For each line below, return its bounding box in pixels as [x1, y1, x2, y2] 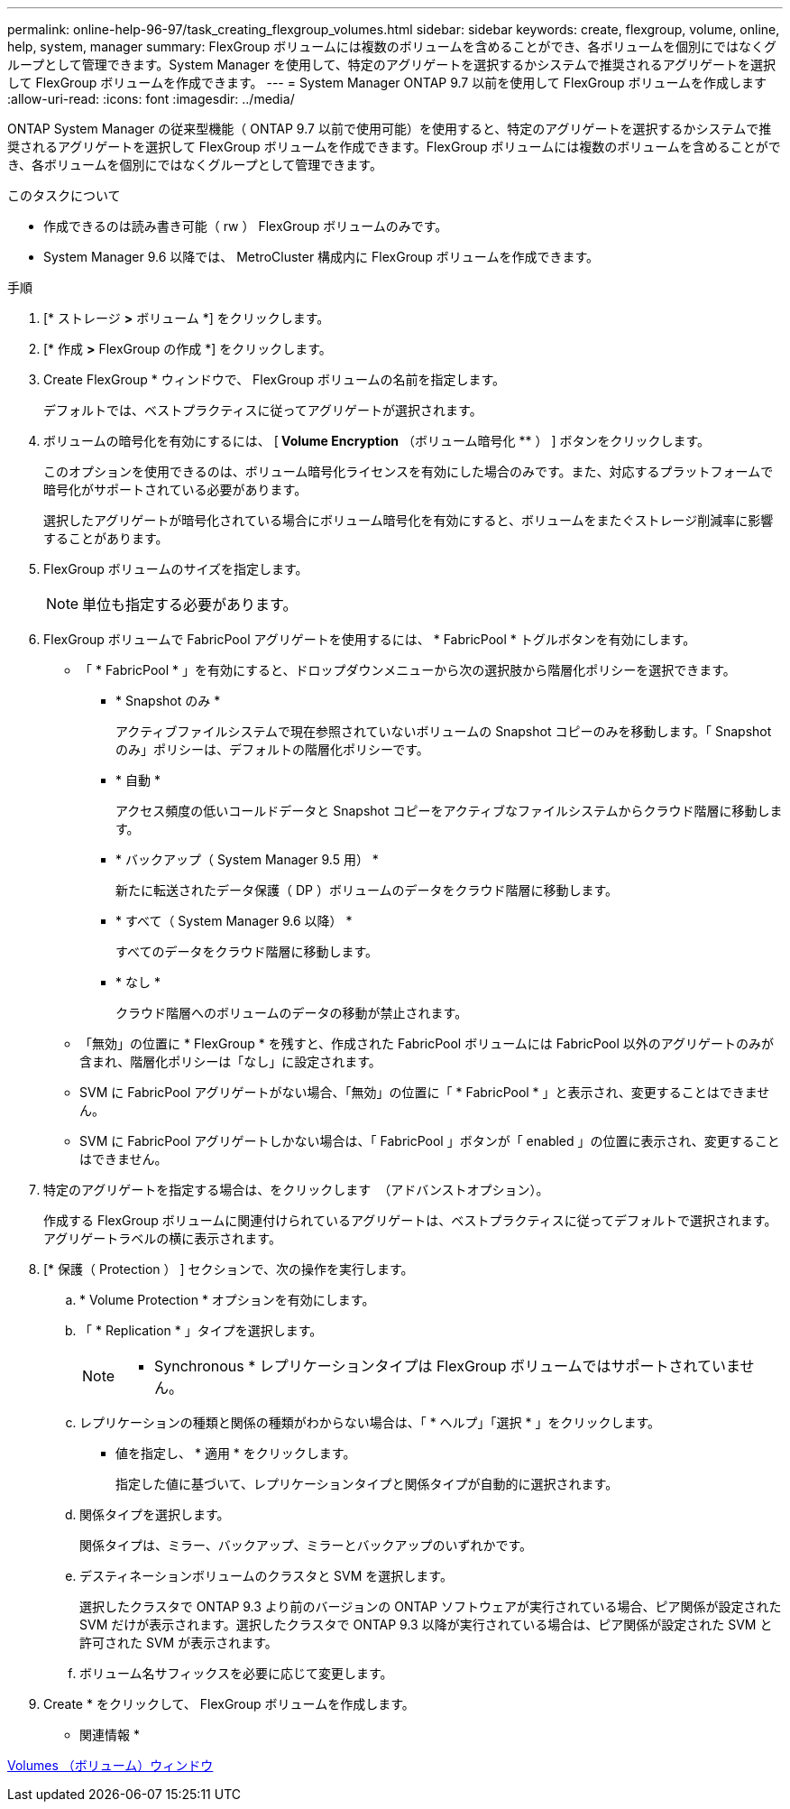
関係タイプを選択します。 [79, 1507, 230, 1522]
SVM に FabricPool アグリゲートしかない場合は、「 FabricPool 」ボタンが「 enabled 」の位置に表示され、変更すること [79, 1133, 780, 1149]
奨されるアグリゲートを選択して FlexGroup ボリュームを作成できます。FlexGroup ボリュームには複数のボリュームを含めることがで [7, 139, 781, 154]
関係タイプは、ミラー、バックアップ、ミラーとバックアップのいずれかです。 [79, 1537, 533, 1553]
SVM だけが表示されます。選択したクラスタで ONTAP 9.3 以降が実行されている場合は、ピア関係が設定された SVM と [79, 1617, 773, 1632]
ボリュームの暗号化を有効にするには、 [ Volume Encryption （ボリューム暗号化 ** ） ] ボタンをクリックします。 [43, 433, 711, 448]
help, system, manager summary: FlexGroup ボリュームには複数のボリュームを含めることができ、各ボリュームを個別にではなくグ [7, 39, 777, 54]
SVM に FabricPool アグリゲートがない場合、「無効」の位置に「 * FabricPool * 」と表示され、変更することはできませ [79, 1084, 770, 1100]
